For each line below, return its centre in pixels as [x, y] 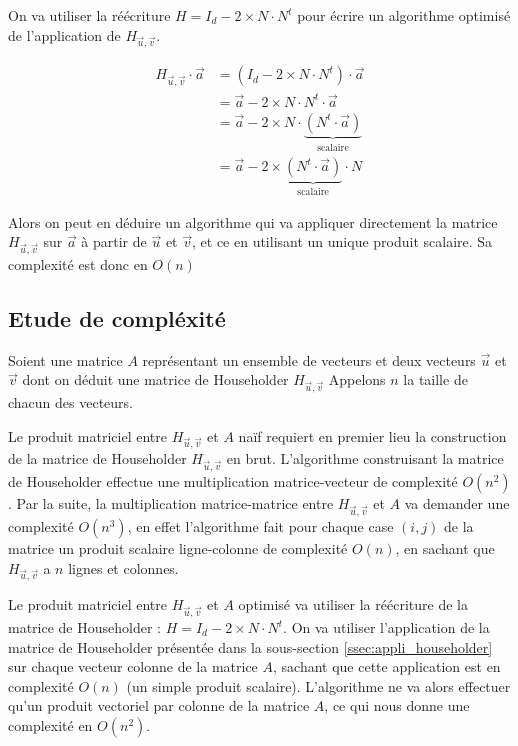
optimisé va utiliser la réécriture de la [353, 604]
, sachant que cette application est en [387, 666]
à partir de [114, 241]
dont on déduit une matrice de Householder [155, 379]
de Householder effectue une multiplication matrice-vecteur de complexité [233, 481]
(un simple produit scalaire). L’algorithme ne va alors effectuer [318, 685]
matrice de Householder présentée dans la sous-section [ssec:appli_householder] [250, 646]
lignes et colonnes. [123, 567]
